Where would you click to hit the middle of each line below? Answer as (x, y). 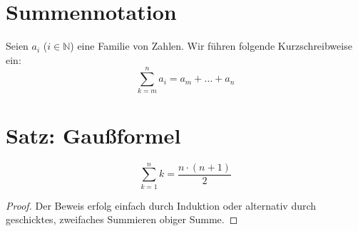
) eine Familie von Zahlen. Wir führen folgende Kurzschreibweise (211, 46)
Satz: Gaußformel (93, 135)
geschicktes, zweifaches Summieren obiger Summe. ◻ (122, 219)
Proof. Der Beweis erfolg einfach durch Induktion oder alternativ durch (161, 205)
